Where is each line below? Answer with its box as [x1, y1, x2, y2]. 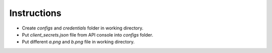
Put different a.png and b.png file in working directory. [22, 39, 135, 45]
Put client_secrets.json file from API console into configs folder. [22, 31, 154, 37]
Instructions [9, 7, 61, 18]
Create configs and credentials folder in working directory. [22, 25, 144, 31]
